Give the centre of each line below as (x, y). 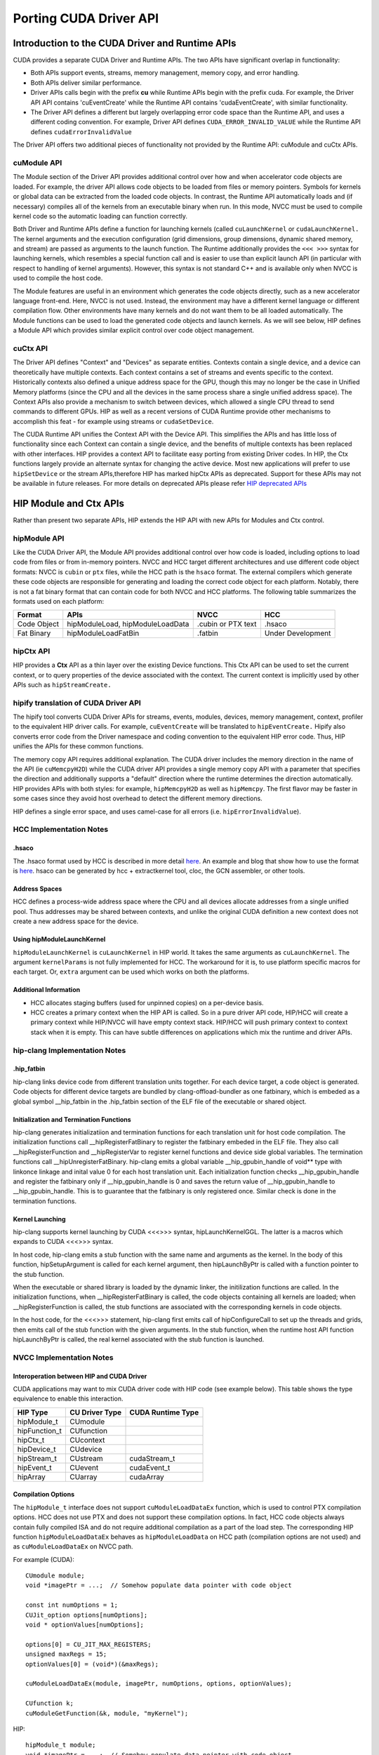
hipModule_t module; (61, 1745)
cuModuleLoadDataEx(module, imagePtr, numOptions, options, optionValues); (159, 1684)
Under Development (298, 633)
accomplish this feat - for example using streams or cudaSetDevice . (113, 421)
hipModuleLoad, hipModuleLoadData (128, 624)
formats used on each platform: (59, 602)
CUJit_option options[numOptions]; (87, 1615)
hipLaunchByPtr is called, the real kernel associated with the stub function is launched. (139, 1339)
